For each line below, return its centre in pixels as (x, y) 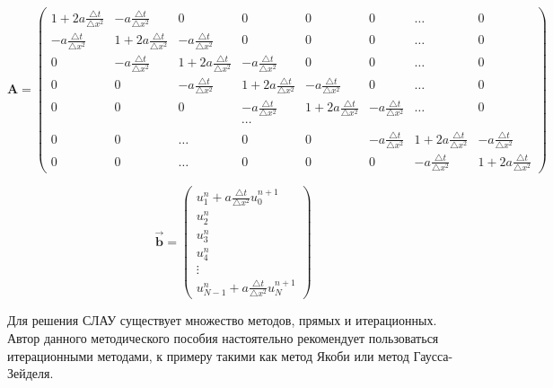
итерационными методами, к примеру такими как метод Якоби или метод (208, 355)
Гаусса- (433, 355)
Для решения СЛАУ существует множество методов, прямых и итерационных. (222, 320)
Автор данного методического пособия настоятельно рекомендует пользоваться (223, 337)
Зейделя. (31, 373)
